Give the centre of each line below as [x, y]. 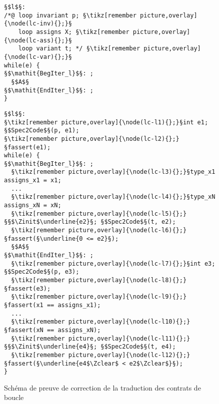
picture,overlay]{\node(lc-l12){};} [129, 355]
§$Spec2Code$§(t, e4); [138, 347]
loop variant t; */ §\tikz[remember [79, 49]
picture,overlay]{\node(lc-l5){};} [127, 213]
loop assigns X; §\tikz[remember [74, 32]
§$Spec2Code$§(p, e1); [42, 131]
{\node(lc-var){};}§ [38, 57]
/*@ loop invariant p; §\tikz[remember [70, 15]
